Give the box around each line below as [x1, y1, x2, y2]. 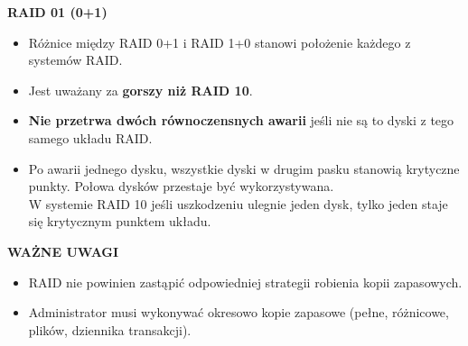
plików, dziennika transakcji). [28, 320, 192, 339]
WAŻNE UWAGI [7, 241, 119, 260]
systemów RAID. [28, 50, 123, 69]
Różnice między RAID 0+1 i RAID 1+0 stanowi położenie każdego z [28, 32, 411, 51]
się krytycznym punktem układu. [28, 212, 211, 231]
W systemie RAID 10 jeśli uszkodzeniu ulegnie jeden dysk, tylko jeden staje [28, 194, 448, 213]
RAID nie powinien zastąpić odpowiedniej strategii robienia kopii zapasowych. [28, 272, 463, 291]
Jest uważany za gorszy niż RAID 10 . [28, 80, 253, 99]
